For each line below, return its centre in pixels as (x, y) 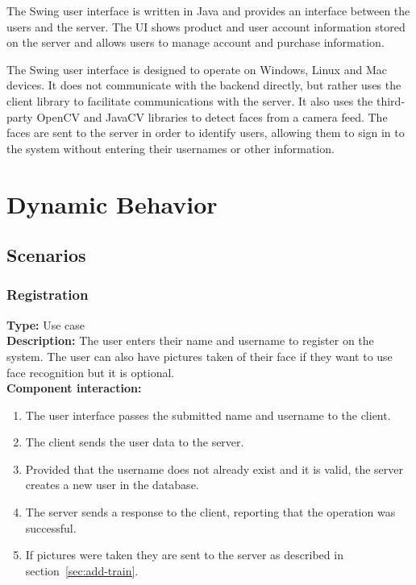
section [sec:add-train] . (82, 570)
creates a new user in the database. (112, 485)
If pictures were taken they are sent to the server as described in (184, 555)
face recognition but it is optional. (91, 372)
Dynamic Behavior (112, 203)
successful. (51, 527)
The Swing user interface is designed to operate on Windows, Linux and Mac (197, 69)
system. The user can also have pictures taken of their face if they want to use (200, 356)
